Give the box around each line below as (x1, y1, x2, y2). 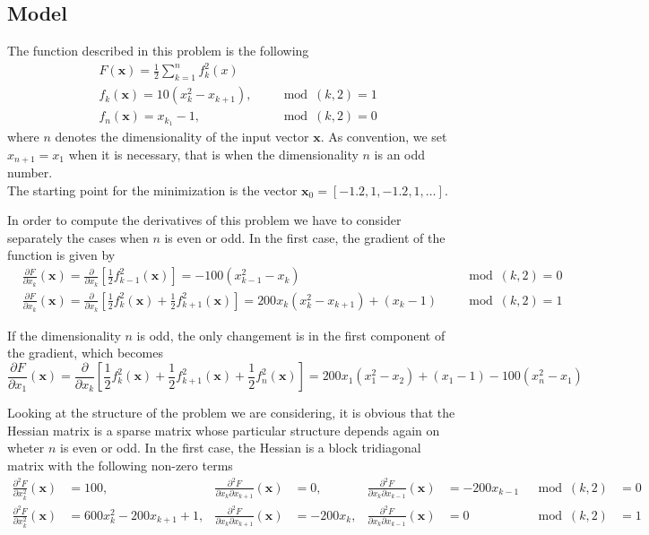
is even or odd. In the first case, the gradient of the (164, 228, 446, 246)
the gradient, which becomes (7, 343, 163, 362)
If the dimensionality (7, 325, 121, 344)
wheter (7, 438, 45, 457)
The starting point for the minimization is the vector (7, 180, 298, 199)
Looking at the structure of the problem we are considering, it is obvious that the (7, 403, 455, 422)
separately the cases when (7, 228, 149, 246)
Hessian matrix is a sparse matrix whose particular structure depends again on (7, 420, 440, 439)
